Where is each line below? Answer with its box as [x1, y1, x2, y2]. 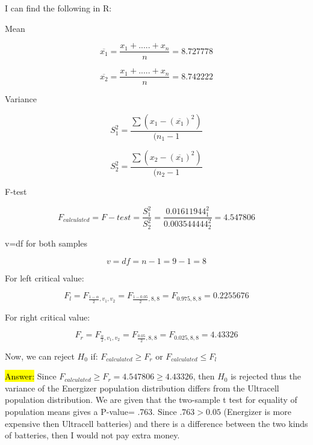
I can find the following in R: [5, 2, 112, 14]
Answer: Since [5, 370, 57, 382]
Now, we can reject [5, 349, 75, 362]
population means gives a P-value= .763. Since [5, 405, 177, 417]
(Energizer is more [223, 405, 291, 417]
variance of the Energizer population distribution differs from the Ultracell [5, 381, 279, 394]
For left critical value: [5, 271, 84, 284]
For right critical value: [5, 310, 90, 323]
